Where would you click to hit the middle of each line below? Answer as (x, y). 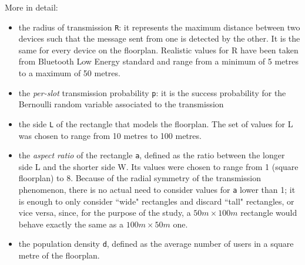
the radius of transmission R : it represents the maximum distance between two (159, 27)
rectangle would (269, 213)
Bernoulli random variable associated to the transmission (121, 104)
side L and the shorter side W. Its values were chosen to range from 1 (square (158, 166)
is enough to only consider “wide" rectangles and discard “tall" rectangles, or (156, 201)
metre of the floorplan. (59, 255)
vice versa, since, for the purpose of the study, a (105, 213)
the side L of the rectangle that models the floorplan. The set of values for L (156, 123)
